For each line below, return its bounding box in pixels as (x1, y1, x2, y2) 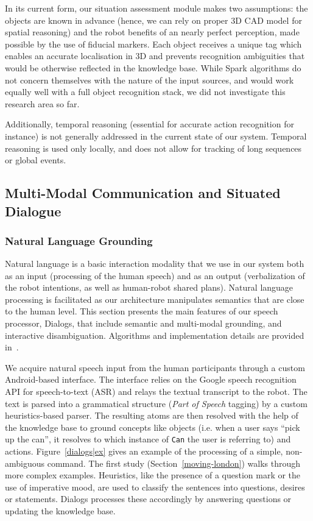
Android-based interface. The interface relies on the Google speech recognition (5, 373, 297, 386)
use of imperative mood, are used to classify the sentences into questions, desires (5, 480, 305, 493)
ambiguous (5, 456, 45, 469)
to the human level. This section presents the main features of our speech (5, 305, 278, 317)
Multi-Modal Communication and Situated (5, 183, 281, 202)
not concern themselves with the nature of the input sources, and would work (5, 73, 294, 86)
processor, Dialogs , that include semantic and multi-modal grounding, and (5, 317, 282, 330)
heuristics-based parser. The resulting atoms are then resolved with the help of (5, 409, 298, 422)
